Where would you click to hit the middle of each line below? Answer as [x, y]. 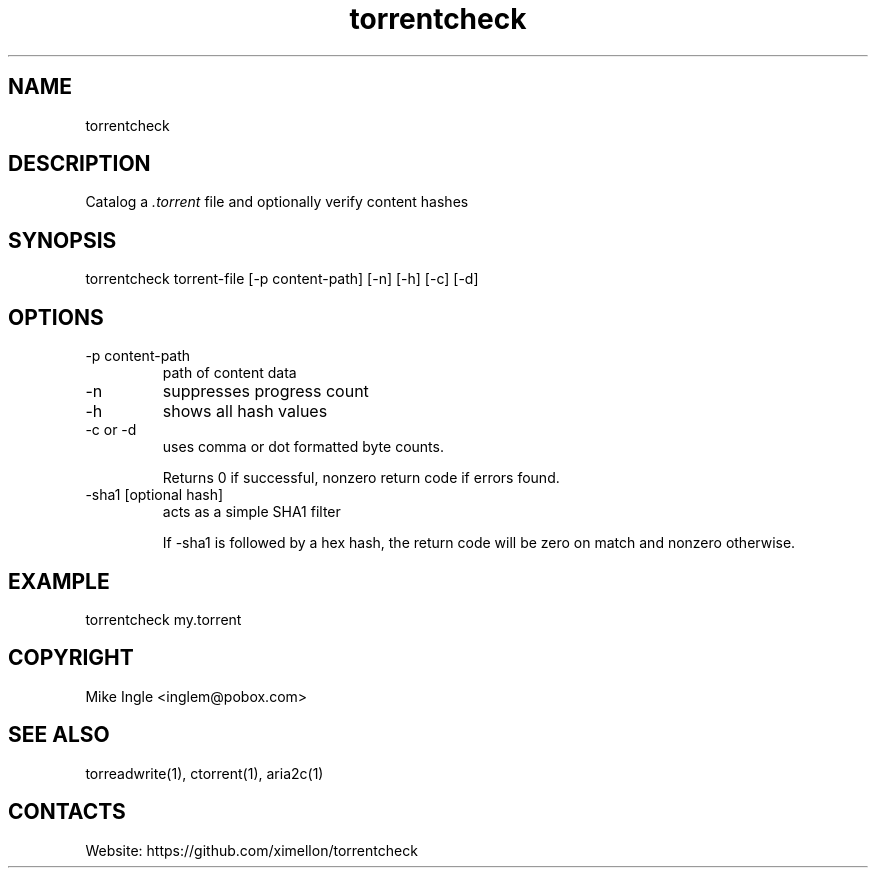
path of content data [229, 373]
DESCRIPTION [79, 164]
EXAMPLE [59, 581]
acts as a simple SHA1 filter [251, 512]
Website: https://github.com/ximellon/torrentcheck [251, 850]
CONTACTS [67, 812]
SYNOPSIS [62, 240]
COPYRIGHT [71, 658]
